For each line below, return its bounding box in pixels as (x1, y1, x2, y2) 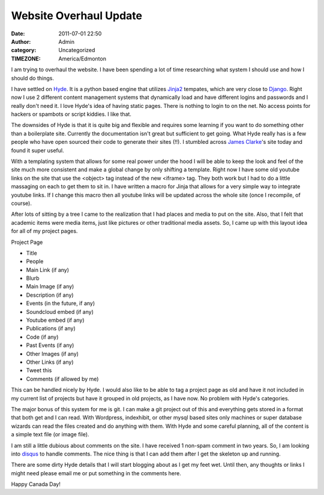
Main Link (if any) (26, 266, 69, 273)
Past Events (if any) (26, 342, 74, 349)
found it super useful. (11, 147, 64, 154)
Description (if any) (26, 291, 74, 298)
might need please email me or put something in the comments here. (11, 469, 181, 476)
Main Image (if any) (26, 283, 74, 290)
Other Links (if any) (26, 358, 74, 366)
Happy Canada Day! (11, 481, 61, 488)
